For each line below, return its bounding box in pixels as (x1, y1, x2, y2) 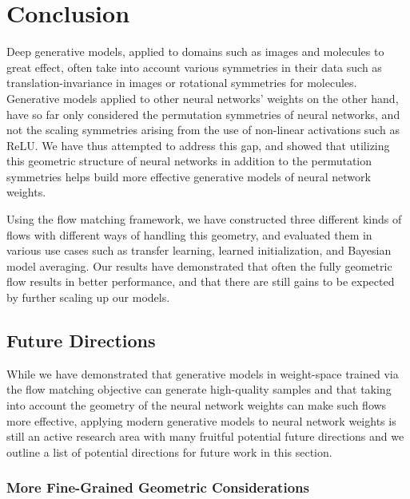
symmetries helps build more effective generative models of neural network (6, 168, 371, 184)
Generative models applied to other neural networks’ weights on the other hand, (6, 89, 399, 106)
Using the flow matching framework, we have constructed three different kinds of (6, 211, 402, 228)
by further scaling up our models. (6, 289, 170, 306)
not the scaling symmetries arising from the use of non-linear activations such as (6, 121, 400, 138)
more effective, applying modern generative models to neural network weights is (6, 412, 396, 429)
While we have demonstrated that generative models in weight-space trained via (6, 365, 399, 382)
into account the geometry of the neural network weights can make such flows (6, 397, 387, 414)
